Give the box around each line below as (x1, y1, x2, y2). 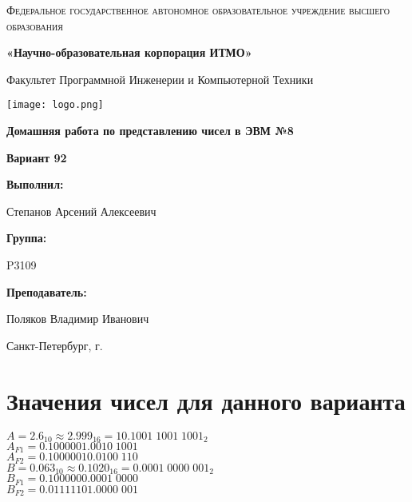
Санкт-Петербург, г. (6, 337, 103, 353)
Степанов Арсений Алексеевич (6, 202, 156, 219)
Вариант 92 (6, 149, 67, 165)
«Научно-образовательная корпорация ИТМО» (6, 44, 252, 61)
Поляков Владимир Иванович (6, 310, 149, 327)
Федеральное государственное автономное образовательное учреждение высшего (6, 2, 390, 18)
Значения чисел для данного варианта (6, 384, 406, 416)
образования (6, 17, 63, 34)
